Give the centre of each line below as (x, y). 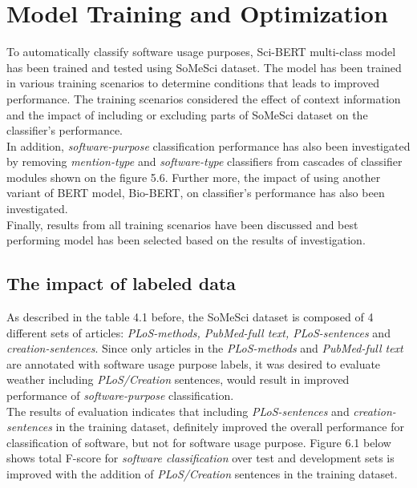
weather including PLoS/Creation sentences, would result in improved (178, 379)
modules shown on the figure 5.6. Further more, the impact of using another (194, 177)
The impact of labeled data (121, 283)
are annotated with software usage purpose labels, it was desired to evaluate (194, 363)
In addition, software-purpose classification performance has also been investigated (208, 145)
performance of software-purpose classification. (120, 395)
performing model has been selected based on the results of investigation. (186, 240)
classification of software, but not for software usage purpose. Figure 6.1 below (199, 442)
